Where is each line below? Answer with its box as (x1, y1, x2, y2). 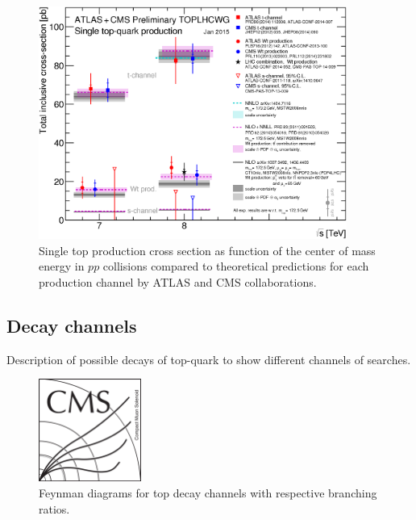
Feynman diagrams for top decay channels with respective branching (39, 484, 377, 501)
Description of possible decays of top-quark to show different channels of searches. (6, 350, 411, 367)
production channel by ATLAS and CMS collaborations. (39, 273, 317, 290)
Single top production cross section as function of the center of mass (39, 241, 376, 258)
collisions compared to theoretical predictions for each (102, 258, 369, 275)
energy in (39, 258, 85, 275)
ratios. (39, 500, 70, 517)
